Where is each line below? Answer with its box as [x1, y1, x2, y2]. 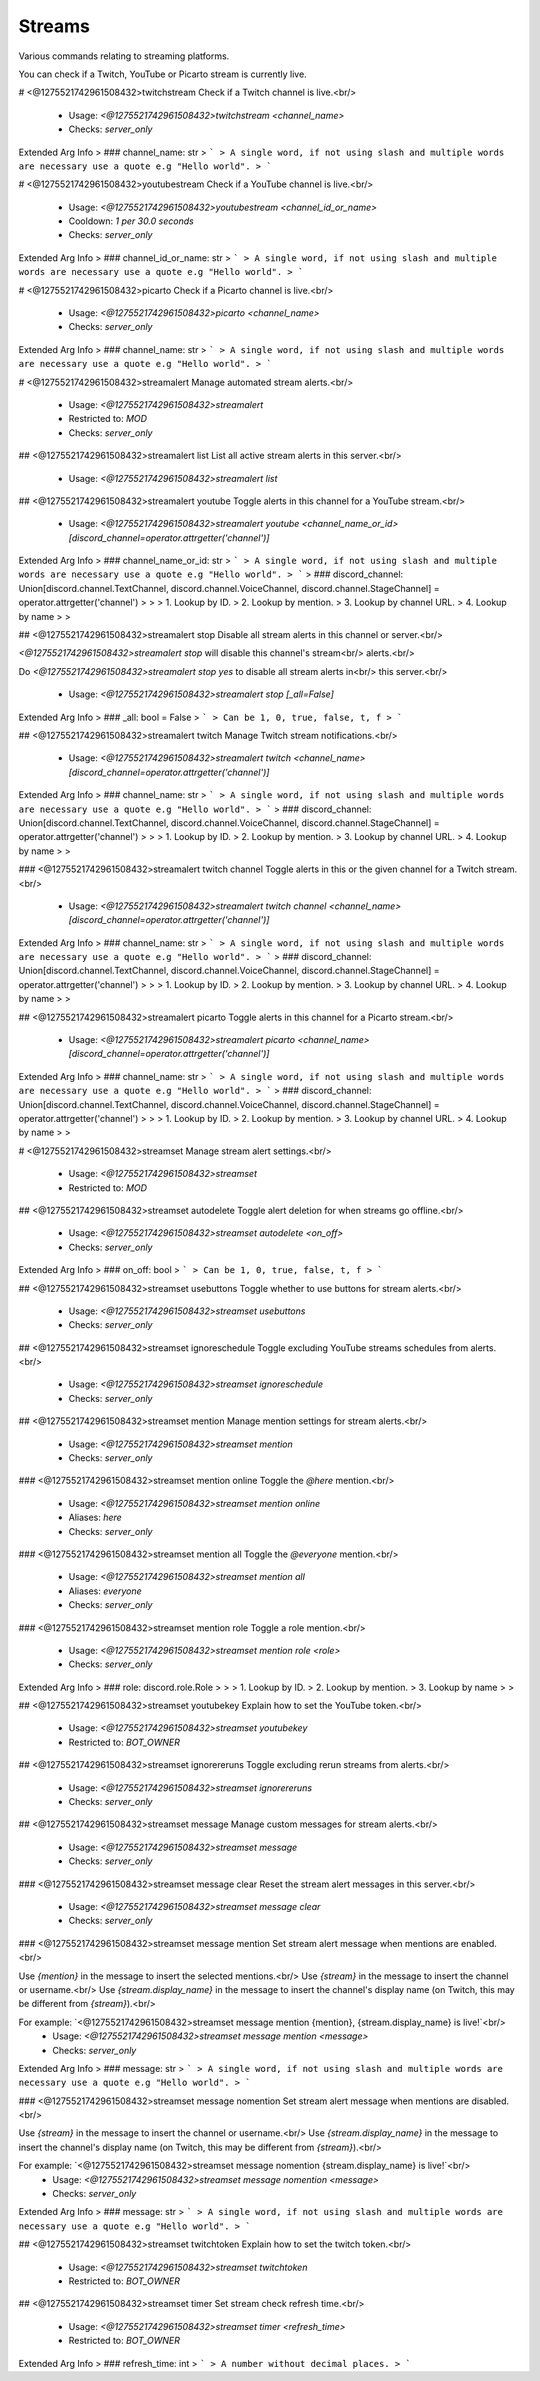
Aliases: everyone [68, 1585, 142, 1597]
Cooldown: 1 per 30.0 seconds [68, 215, 194, 227]
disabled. [471, 2095, 510, 2107]
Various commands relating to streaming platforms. [18, 50, 230, 62]
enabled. [460, 1937, 497, 1949]
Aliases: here [68, 1511, 122, 1524]
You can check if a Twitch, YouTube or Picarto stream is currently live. [18, 68, 307, 80]
